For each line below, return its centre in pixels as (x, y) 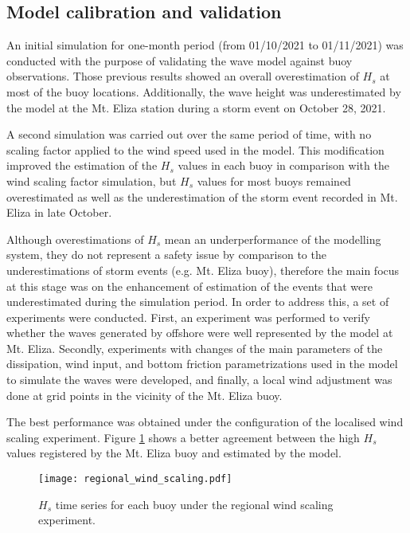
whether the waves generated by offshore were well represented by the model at (200, 333)
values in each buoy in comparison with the (283, 165)
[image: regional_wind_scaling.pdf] (135, 479)
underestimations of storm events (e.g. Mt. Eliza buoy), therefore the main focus (203, 270)
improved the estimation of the (82, 165)
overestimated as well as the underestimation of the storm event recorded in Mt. (202, 196)
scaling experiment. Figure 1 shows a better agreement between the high (183, 437)
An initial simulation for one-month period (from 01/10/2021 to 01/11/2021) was (205, 45)
